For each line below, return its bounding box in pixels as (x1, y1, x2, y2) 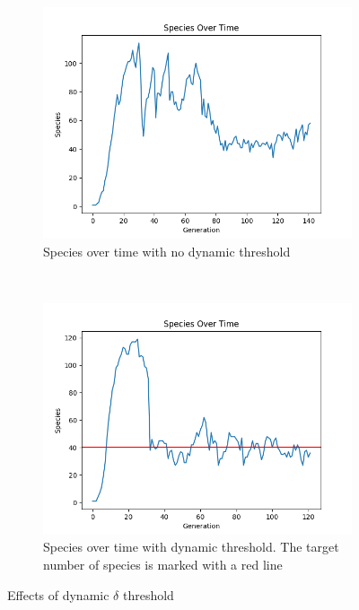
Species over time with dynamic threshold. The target (43, 537, 339, 556)
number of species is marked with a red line (43, 554, 283, 573)
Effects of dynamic (7, 585, 109, 604)
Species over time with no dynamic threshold (43, 241, 291, 260)
